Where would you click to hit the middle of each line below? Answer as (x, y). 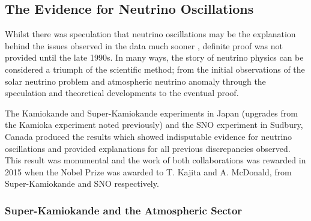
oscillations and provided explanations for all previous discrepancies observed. (148, 148)
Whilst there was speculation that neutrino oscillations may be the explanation (150, 34)
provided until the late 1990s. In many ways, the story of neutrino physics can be (154, 57)
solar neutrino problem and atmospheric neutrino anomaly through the (135, 81)
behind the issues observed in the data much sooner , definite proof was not (144, 45)
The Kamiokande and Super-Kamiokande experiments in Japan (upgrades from (151, 113)
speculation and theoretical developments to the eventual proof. (122, 93)
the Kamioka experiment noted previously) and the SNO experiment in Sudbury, (154, 125)
